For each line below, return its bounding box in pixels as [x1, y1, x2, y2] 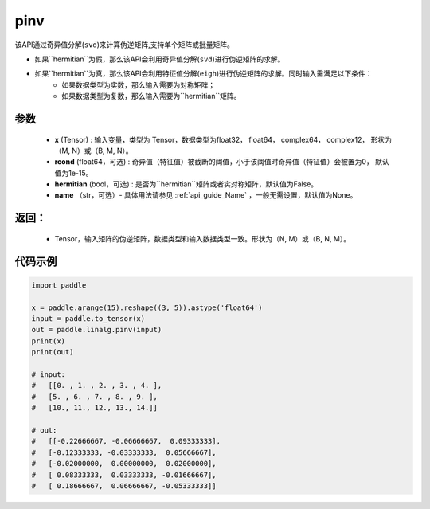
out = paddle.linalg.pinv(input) [31, 325, 162, 335]
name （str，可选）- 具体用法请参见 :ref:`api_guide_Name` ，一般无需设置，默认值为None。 [54, 190, 358, 200]
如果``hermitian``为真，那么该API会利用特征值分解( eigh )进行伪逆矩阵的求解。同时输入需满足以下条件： [34, 69, 373, 79]
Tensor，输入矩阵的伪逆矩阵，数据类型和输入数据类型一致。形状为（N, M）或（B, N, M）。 [54, 233, 350, 243]
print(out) [31, 347, 74, 357]
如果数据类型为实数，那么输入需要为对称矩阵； [61, 80, 215, 89]
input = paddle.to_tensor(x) [31, 315, 146, 323]
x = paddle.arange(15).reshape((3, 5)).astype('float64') [31, 303, 263, 312]
